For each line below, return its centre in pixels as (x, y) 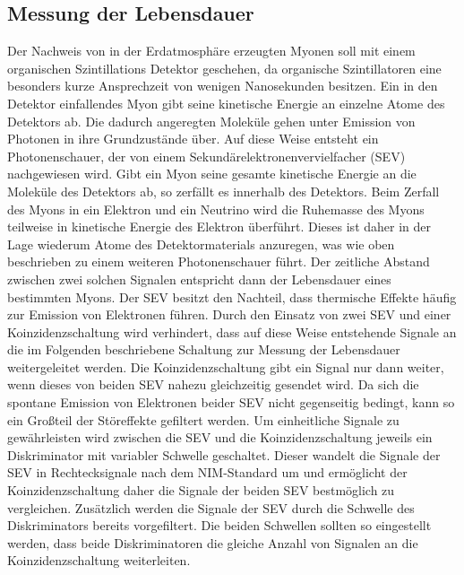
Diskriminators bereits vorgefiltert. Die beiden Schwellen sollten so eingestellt (219, 525)
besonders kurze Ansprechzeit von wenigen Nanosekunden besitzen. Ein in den (223, 86)
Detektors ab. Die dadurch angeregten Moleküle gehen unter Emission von (211, 121)
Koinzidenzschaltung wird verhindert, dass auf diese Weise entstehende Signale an (232, 331)
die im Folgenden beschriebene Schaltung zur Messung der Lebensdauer (204, 349)
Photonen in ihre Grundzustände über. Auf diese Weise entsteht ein (193, 139)
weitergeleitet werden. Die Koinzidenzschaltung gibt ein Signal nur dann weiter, (226, 366)
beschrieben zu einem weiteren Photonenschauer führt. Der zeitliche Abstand (219, 261)
